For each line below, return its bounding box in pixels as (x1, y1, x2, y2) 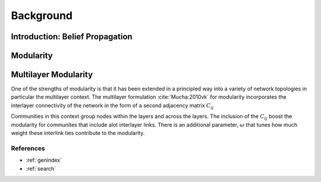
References (11, 144, 45, 152)
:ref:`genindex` (26, 156, 62, 164)
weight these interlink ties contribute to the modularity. (11, 130, 145, 137)
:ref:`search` (26, 165, 56, 172)
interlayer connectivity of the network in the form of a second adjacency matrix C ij (11, 102, 214, 110)
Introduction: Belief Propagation (11, 32, 133, 42)
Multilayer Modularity (11, 70, 93, 80)
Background (11, 9, 73, 22)
